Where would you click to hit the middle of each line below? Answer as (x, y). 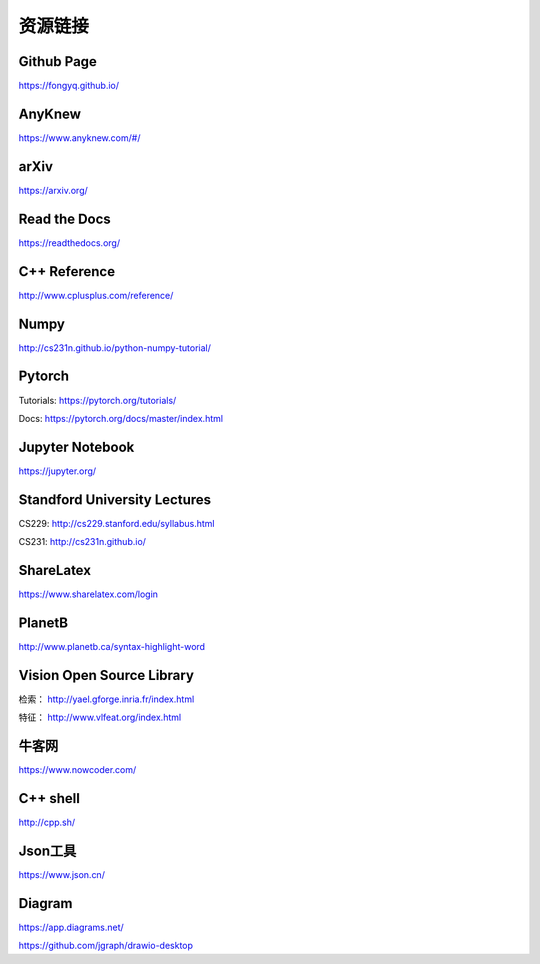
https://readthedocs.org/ (69, 242)
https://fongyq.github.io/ (69, 86)
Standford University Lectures (115, 499)
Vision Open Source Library (106, 675)
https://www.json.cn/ (61, 874)
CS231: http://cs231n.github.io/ (82, 542)
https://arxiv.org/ (53, 190)
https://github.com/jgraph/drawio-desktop (106, 946)
